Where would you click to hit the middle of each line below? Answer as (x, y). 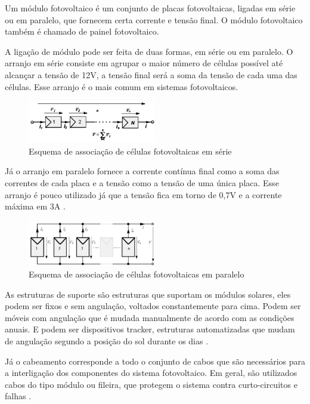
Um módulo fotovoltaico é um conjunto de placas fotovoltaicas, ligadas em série (150, 8)
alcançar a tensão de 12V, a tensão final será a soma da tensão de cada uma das (151, 74)
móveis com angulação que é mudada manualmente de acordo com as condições (150, 317)
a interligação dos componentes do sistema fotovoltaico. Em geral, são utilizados (151, 373)
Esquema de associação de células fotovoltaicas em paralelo (137, 274)
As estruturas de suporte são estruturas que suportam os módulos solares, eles (148, 294)
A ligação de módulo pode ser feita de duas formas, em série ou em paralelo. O (149, 51)
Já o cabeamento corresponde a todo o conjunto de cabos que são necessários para (155, 361)
